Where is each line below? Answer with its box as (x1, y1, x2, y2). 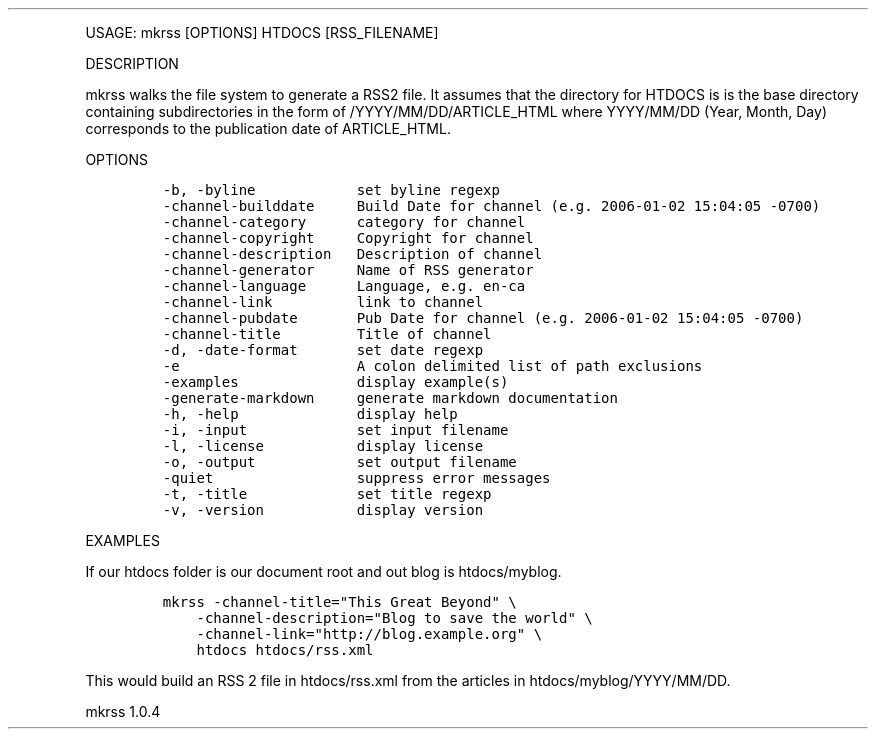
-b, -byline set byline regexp (162, 182, 500, 198)
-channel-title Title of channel (162, 326, 492, 342)
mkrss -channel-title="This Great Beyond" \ (162, 594, 517, 610)
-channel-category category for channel (162, 214, 526, 230)
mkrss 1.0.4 (85, 703, 161, 720)
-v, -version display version (162, 502, 484, 518)
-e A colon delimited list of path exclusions (162, 358, 703, 374)
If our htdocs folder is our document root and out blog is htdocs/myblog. (85, 563, 562, 580)
